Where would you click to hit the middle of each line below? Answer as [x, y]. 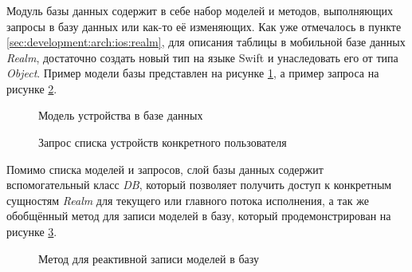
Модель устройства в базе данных [121, 115]
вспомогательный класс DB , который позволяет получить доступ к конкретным [199, 185]
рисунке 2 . [32, 88]
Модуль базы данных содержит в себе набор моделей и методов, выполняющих [200, 10]
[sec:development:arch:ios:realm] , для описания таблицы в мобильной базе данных [206, 42]
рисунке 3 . [32, 232]
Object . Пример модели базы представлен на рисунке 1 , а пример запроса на [193, 73]
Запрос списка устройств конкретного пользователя [163, 142]
